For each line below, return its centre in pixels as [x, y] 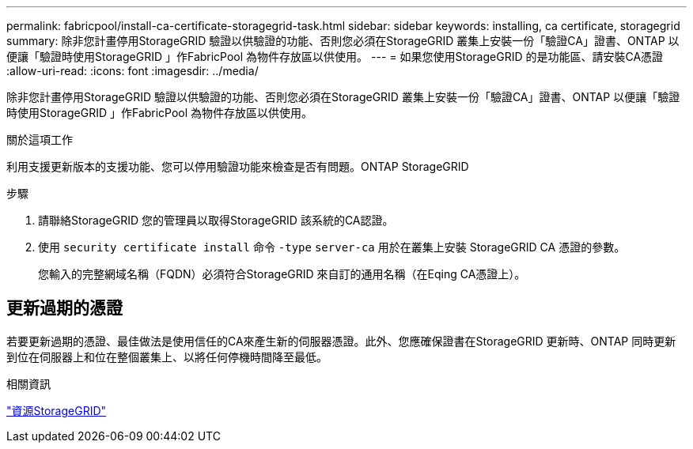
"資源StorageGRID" [57, 410]
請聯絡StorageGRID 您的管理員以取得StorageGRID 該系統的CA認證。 [216, 220]
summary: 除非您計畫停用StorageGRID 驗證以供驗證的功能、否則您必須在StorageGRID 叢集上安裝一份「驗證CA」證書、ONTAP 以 [343, 41]
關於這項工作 [40, 140]
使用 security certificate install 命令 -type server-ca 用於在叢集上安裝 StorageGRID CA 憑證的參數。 [332, 247]
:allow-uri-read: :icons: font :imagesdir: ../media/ [133, 71]
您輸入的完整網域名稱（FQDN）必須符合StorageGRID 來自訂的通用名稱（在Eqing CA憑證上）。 [282, 274]
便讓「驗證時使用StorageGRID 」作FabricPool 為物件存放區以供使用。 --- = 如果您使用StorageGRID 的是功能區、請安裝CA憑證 [335, 57]
